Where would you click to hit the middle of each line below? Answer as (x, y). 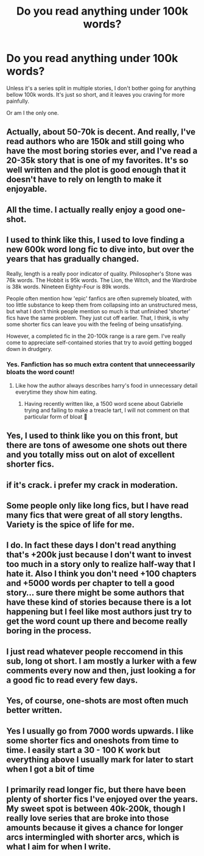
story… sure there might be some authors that (95, 593)
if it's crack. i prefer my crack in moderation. (92, 485)
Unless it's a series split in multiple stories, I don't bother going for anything (101, 88)
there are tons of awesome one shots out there (97, 445)
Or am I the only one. (33, 113)
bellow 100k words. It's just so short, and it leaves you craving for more (96, 94)
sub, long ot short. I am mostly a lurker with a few (101, 661)
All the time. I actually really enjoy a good (86, 210)
